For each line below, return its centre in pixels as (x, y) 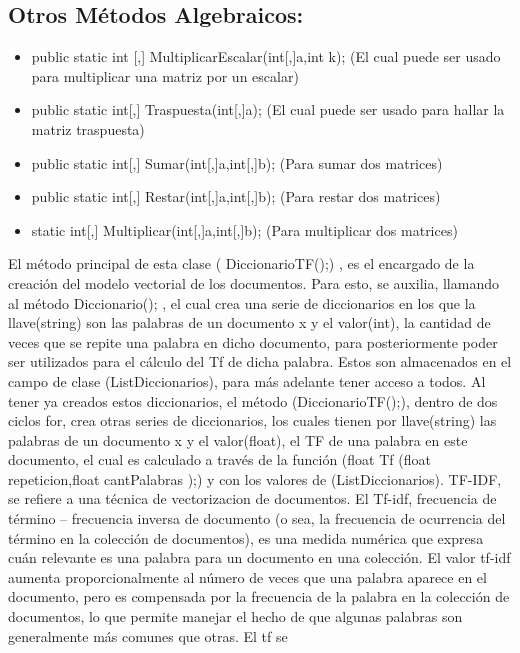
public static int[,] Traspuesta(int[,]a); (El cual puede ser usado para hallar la (268, 109)
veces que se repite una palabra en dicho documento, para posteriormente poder (253, 341)
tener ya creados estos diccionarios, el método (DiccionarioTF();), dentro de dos (253, 400)
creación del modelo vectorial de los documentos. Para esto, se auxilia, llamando (253, 282)
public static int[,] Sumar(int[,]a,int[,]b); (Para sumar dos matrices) (237, 162)
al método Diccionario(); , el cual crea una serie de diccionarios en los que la (242, 302)
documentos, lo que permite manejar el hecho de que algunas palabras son (235, 616)
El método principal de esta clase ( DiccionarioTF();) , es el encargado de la (241, 263)
